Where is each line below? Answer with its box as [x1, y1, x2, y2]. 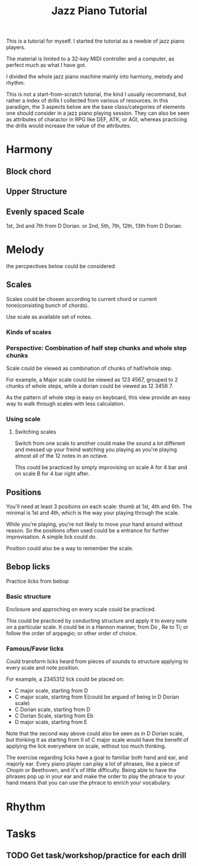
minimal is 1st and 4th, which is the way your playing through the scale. [6, 509, 179, 516]
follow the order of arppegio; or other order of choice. [6, 630, 137, 637]
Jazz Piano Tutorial [51, 4, 148, 18]
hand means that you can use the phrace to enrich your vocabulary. [6, 779, 171, 786]
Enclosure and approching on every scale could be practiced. [6, 606, 156, 613]
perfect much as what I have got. [6, 62, 87, 69]
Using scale [6, 415, 41, 423]
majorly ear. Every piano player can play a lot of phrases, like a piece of [6, 760, 180, 767]
